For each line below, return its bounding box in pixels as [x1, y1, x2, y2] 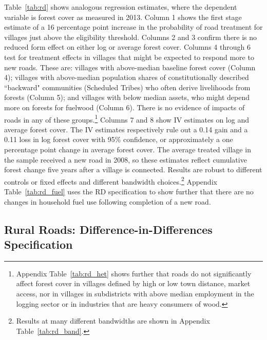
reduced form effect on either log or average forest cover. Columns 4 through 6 [4, 42, 251, 52]
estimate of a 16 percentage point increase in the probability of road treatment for [4, 22, 263, 32]
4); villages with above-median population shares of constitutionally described [4, 72, 249, 83]
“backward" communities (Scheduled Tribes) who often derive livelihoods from [4, 82, 251, 92]
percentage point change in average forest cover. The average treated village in [4, 144, 251, 154]
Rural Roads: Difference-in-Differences [4, 221, 213, 237]
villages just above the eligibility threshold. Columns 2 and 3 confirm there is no [4, 31, 257, 42]
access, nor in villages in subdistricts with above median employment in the [16, 288, 254, 298]
